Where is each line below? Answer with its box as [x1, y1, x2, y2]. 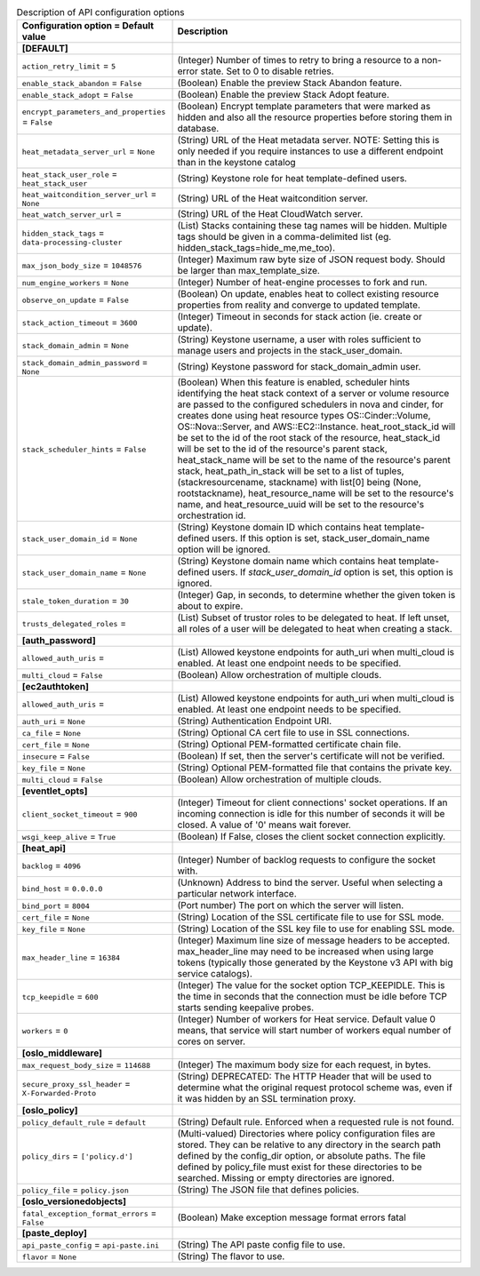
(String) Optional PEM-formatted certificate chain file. [177, 738, 402, 751]
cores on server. [177, 1035, 246, 1048]
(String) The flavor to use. [177, 1250, 285, 1263]
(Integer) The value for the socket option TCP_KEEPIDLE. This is [177, 979, 445, 992]
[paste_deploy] [21, 1227, 88, 1240]
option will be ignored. [177, 543, 271, 555]
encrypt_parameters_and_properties [21, 107, 166, 116]
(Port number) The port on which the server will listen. [177, 899, 404, 912]
